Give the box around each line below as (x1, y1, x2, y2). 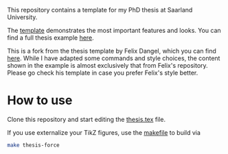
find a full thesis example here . (7, 34, 94, 42)
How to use (7, 92, 73, 108)
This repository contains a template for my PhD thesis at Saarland (7, 6, 193, 14)
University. (7, 13, 38, 21)
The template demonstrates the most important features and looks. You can (7, 27, 221, 34)
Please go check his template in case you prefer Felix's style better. (7, 68, 198, 77)
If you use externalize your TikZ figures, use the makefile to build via (7, 128, 201, 136)
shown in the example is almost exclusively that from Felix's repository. (7, 62, 208, 69)
